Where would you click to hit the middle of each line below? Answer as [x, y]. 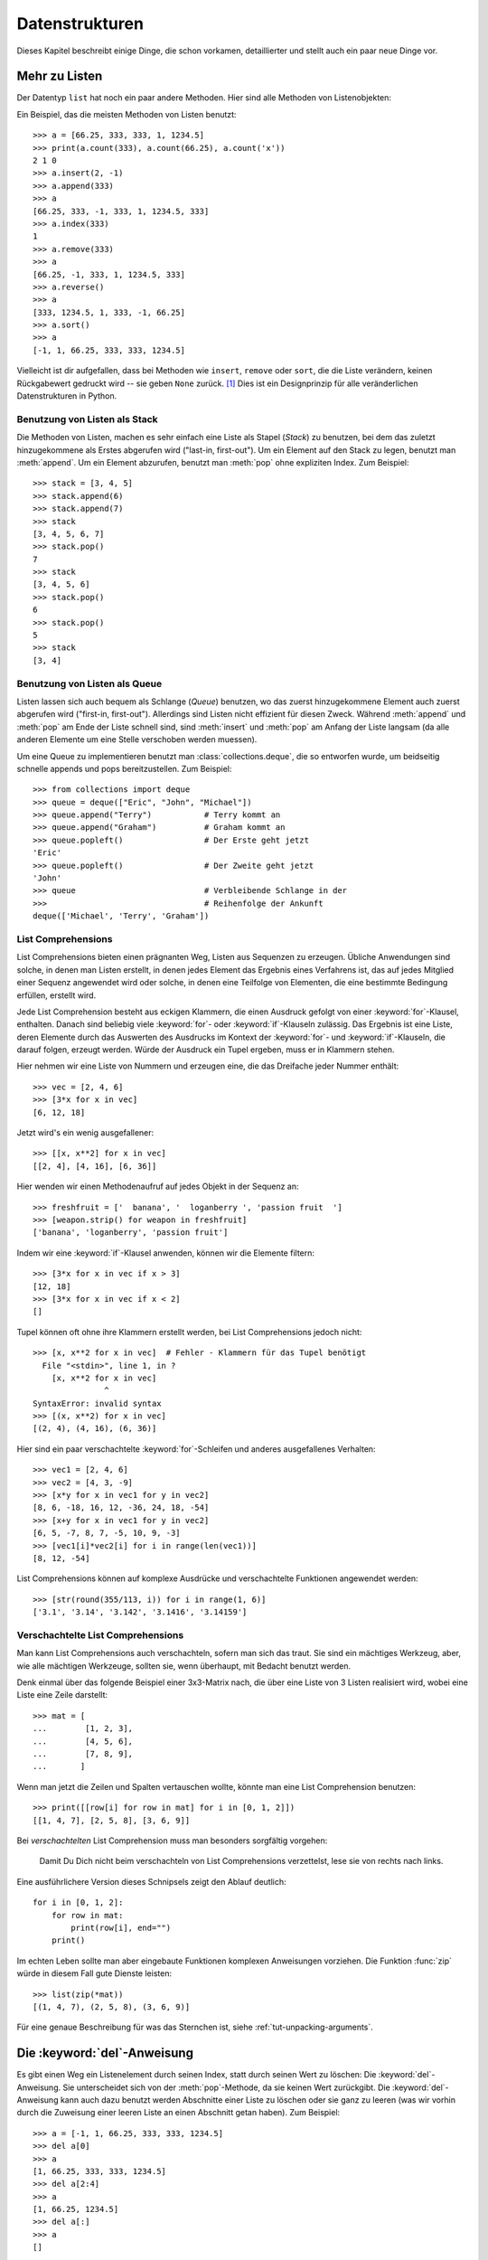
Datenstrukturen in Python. [67, 396]
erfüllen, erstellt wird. [56, 995]
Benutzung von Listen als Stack [87, 419]
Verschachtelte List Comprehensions [100, 1634]
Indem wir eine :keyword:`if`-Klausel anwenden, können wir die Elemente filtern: [166, 1253]
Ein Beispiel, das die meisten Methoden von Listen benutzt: [127, 114]
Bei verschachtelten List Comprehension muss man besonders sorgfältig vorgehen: [172, 1841]
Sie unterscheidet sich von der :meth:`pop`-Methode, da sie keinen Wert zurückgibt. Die [226, 2087]
